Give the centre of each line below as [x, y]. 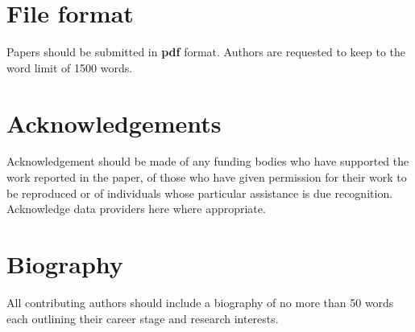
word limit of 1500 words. [70, 67]
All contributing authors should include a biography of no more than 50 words [200, 302]
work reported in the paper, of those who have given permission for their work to [207, 177]
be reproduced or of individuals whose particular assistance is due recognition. [200, 193]
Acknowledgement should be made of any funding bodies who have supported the [208, 161]
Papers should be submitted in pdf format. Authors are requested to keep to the [206, 52]
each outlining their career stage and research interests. [143, 318]
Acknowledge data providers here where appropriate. [136, 209]
